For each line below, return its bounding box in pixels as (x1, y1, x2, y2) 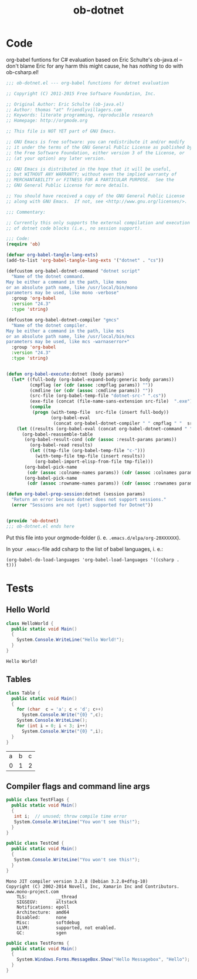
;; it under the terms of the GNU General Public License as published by (6, 144, 193, 150)
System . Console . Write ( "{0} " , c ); (21, 712, 104, 718)
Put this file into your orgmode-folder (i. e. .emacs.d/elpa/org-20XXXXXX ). (6, 534, 181, 541)
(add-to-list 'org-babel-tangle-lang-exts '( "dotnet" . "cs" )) (6, 257, 164, 264)
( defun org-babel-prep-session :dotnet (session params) (6, 491, 145, 497)
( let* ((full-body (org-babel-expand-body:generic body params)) (11, 376, 175, 383)
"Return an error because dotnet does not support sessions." (11, 497, 167, 503)
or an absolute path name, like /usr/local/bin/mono (6, 284, 138, 290)
